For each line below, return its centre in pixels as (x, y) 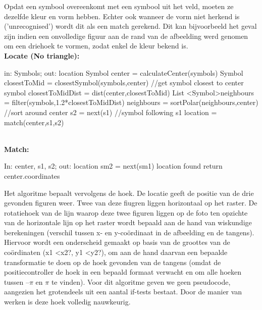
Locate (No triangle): (42, 55)
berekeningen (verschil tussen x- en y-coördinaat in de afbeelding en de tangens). (129, 232)
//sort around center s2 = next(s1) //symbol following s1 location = (111, 112)
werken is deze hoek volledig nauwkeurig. (67, 302)
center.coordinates (32, 175)
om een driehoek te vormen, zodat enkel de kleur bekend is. (96, 46)
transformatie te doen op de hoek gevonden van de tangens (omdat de (113, 262)
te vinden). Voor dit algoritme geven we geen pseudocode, (141, 281)
